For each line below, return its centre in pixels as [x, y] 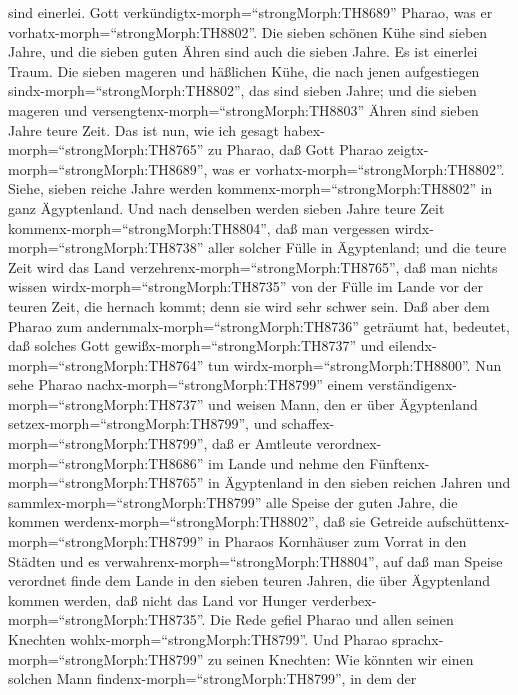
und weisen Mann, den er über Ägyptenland [343, 403]
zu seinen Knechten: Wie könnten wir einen [341, 658]
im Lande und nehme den [286, 462]
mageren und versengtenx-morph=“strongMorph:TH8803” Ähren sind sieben [243, 109]
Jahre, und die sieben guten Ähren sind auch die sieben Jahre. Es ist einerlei [243, 51]
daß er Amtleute [262, 443]
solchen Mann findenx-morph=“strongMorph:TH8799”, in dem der [212, 678]
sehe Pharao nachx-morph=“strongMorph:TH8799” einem [186, 384]
